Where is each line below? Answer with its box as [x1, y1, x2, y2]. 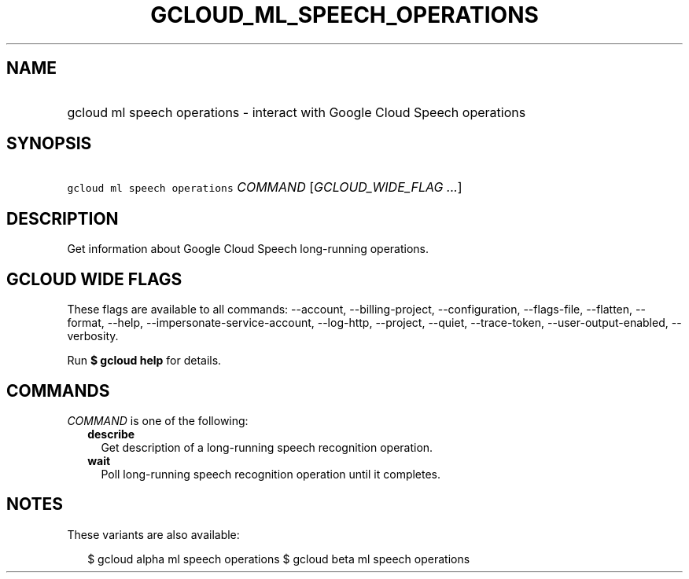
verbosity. [67, 329, 119, 343]
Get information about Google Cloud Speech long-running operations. [67, 242, 429, 256]
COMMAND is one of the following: [67, 413, 249, 427]
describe [87, 427, 135, 441]
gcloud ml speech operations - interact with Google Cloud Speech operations [67, 104, 526, 120]
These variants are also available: [67, 527, 240, 541]
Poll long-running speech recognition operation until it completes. [101, 467, 441, 481]
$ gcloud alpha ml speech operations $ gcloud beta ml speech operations [87, 552, 470, 566]
